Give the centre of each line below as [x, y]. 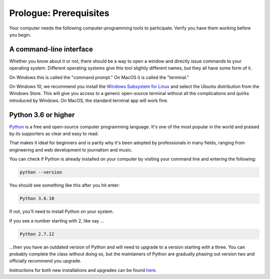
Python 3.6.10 [37, 198]
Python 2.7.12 [37, 234]
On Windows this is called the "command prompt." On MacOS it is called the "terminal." [99, 77]
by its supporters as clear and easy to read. [54, 134]
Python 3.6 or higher [42, 115]
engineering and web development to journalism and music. [71, 149]
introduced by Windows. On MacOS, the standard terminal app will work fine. [89, 100]
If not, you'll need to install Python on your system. [61, 211]
